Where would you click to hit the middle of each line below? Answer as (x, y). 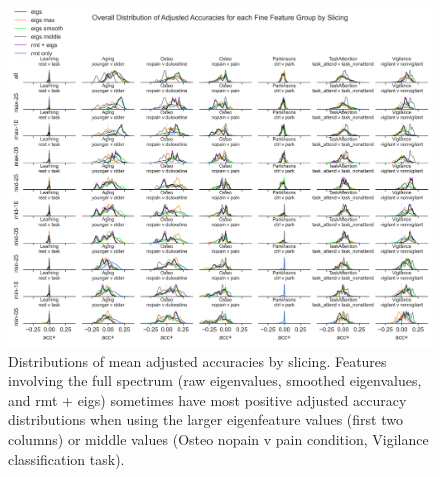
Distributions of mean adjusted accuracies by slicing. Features (197, 360)
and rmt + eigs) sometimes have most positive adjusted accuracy (207, 399)
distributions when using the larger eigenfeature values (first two (205, 419)
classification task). (66, 458)
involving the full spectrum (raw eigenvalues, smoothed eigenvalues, (215, 380)
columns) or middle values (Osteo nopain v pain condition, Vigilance (218, 439)
